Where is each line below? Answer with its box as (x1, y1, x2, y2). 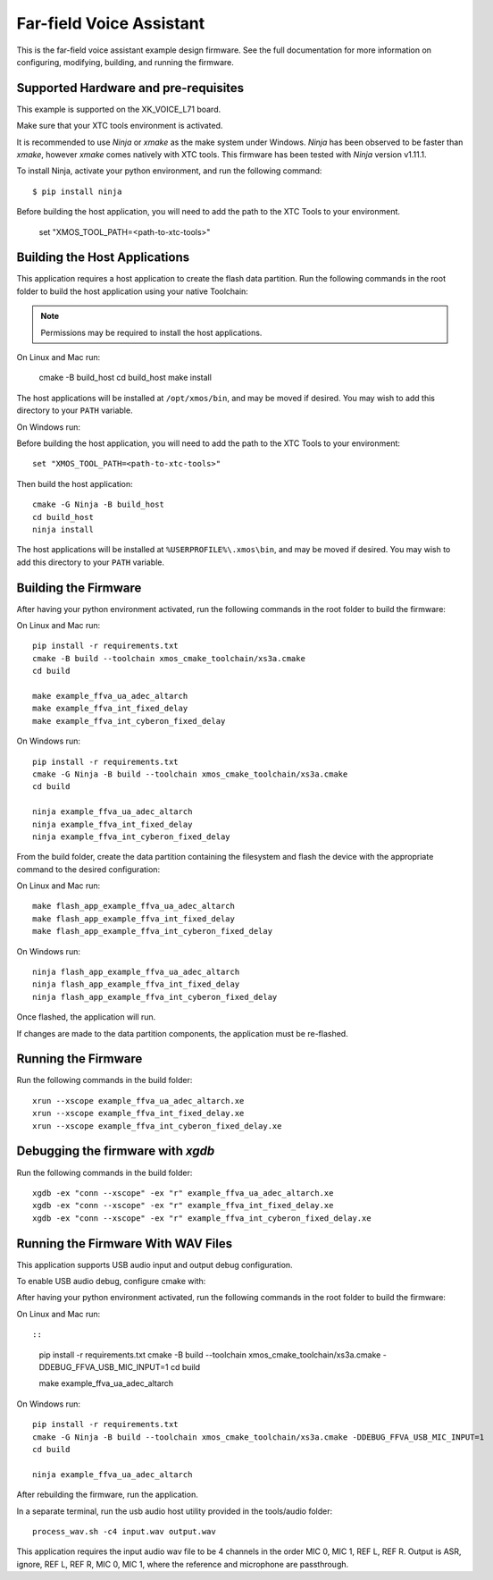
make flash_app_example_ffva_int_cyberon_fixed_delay (32, 926, 272, 937)
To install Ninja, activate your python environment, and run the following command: (16, 165, 322, 176)
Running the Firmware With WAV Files (16, 1236, 232, 1251)
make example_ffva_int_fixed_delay (32, 703, 188, 714)
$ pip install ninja (32, 186, 122, 197)
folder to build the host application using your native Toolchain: (16, 286, 249, 297)
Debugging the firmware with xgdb (16, 1144, 215, 1159)
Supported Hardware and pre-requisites (16, 80, 245, 96)
